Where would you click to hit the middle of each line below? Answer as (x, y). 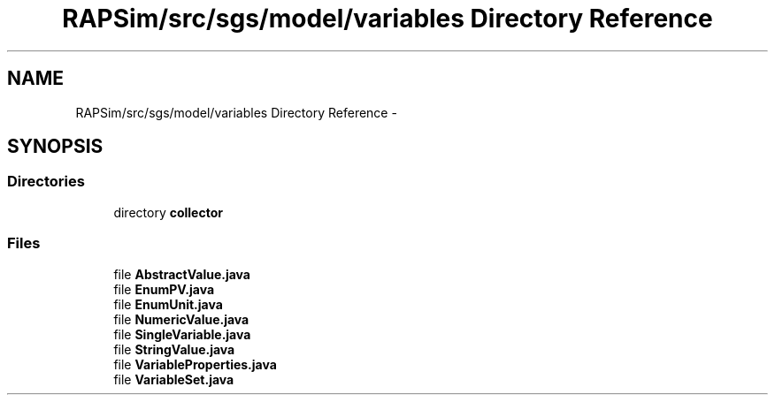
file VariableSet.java (174, 379)
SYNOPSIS (55, 147)
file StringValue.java (174, 349)
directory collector (168, 212)
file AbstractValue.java (182, 274)
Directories (46, 182)
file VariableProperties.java (195, 364)
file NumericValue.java (181, 319)
